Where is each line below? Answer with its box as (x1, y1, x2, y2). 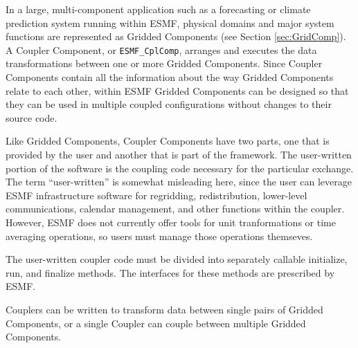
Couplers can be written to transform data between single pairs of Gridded (6, 302, 323, 316)
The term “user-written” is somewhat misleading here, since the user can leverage (6, 174, 352, 189)
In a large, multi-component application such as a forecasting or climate (6, 2, 311, 16)
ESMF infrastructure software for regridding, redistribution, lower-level (6, 187, 307, 202)
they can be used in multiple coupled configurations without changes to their (6, 97, 332, 111)
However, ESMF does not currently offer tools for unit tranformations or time (6, 214, 336, 229)
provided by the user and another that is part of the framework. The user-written (6, 147, 352, 161)
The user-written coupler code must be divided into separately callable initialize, (6, 252, 348, 266)
